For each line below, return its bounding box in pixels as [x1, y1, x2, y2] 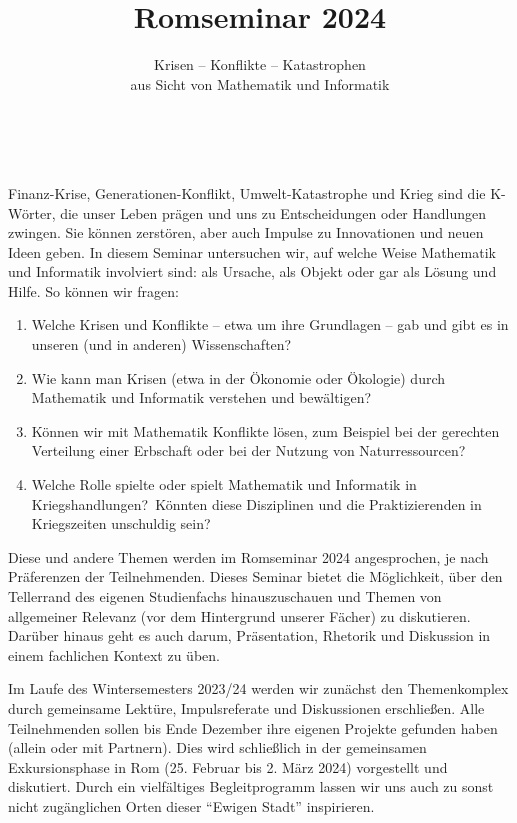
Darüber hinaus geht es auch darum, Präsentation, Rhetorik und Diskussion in [8, 625, 491, 646]
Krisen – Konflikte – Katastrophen [154, 54, 366, 75]
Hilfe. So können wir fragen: [8, 280, 179, 301]
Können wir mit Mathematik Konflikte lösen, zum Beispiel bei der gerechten [31, 420, 500, 441]
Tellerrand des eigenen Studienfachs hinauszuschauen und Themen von [8, 586, 442, 606]
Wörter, [8, 202, 56, 223]
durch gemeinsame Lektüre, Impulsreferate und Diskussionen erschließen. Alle [8, 697, 485, 718]
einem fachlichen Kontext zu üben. [8, 644, 220, 665]
